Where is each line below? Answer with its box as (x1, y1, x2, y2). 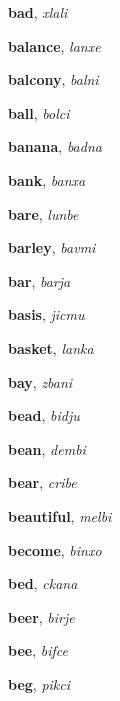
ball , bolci (8, 102, 70, 123)
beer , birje (8, 606, 75, 627)
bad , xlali (8, 2, 68, 22)
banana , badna (8, 136, 102, 157)
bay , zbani (8, 371, 73, 392)
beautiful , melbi (8, 505, 112, 526)
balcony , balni (8, 69, 99, 90)
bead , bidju (8, 405, 80, 426)
